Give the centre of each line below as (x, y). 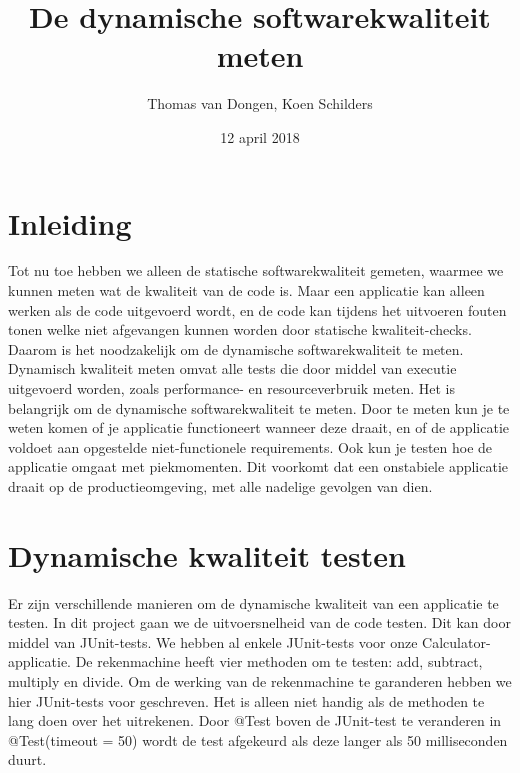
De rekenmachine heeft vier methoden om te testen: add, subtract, (279, 661)
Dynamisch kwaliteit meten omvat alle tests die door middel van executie (232, 368)
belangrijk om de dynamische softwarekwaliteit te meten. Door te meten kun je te (259, 407)
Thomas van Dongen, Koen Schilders (260, 103)
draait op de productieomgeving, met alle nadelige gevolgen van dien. (220, 485)
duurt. (27, 759)
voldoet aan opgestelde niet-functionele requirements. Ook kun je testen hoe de (250, 446)
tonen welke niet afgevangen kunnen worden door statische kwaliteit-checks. (240, 329)
